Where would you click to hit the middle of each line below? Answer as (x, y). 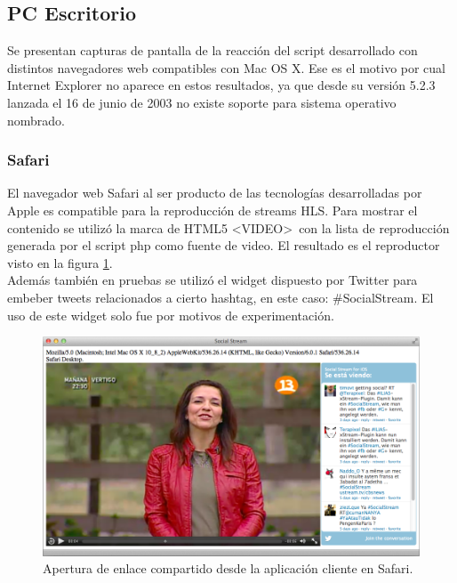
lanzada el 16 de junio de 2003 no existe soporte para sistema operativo (202, 102)
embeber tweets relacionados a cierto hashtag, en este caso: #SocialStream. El (220, 297)
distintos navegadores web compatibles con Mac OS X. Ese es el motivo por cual (227, 67)
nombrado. (36, 120)
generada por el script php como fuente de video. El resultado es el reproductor (224, 245)
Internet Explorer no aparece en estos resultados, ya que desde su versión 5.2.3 (221, 85)
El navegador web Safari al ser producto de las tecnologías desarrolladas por (215, 193)
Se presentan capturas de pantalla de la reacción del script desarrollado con (212, 50)
